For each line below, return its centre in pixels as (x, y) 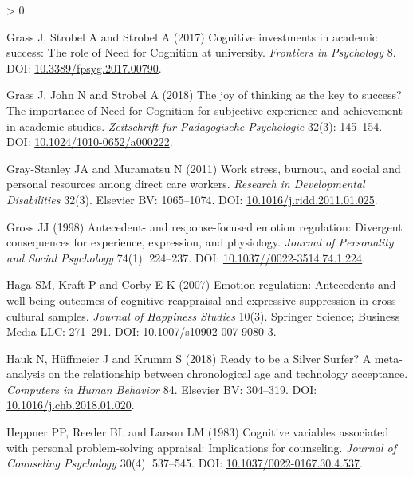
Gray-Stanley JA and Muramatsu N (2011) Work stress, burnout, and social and (204, 168)
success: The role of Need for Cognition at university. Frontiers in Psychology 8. (201, 52)
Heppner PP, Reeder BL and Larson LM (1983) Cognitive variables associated (198, 432)
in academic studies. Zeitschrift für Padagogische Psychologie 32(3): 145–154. (195, 126)
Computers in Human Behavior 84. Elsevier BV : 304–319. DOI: (162, 389)
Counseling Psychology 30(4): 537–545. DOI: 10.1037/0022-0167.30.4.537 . (185, 463)
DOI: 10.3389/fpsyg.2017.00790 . (84, 67)
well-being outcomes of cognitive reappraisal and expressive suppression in (188, 300)
